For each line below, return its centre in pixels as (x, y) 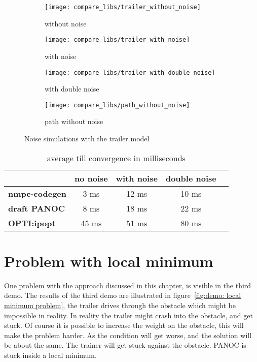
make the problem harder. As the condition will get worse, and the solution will (128, 335)
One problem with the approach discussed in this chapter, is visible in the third (128, 285)
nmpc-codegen (37, 193)
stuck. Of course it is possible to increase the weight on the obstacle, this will (124, 325)
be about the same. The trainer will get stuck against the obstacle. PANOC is (125, 345)
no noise (91, 178)
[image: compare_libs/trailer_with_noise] (117, 40)
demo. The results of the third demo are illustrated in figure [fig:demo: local (123, 295)
